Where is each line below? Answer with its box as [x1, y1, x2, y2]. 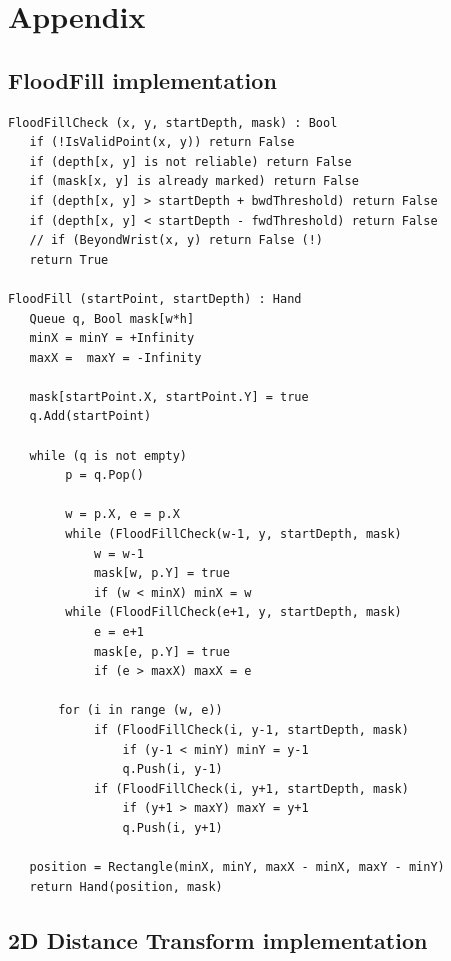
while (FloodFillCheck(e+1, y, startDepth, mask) [65, 605, 402, 620]
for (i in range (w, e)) [58, 703, 223, 718]
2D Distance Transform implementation [8, 924, 428, 955]
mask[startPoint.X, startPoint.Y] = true [29, 389, 309, 404]
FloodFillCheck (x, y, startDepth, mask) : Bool [8, 115, 338, 130]
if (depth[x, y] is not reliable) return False [29, 154, 352, 169]
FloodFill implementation [8, 64, 277, 95]
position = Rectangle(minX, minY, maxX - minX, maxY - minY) [29, 860, 445, 875]
